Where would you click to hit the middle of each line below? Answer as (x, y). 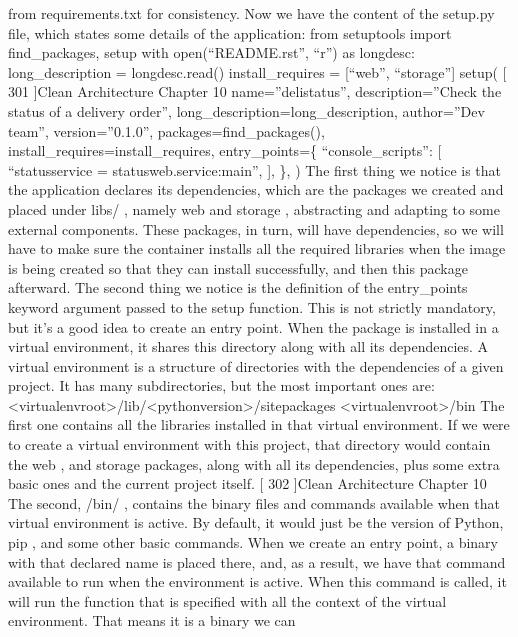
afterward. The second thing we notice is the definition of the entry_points (238, 287)
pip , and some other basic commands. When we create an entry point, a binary (253, 542)
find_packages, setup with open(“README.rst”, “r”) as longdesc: (211, 52)
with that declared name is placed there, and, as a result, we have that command (257, 561)
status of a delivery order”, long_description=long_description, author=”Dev (246, 110)
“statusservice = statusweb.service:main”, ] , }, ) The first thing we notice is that (255, 169)
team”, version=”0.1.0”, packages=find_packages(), (166, 130)
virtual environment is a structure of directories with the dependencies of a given (256, 365)
